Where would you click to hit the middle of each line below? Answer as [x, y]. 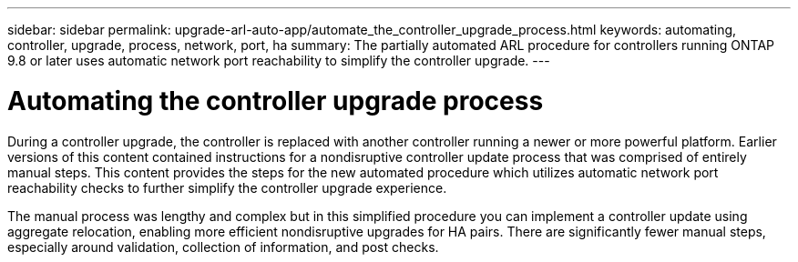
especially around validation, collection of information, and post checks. [223, 247]
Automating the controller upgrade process [276, 101]
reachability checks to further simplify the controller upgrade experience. [227, 187]
